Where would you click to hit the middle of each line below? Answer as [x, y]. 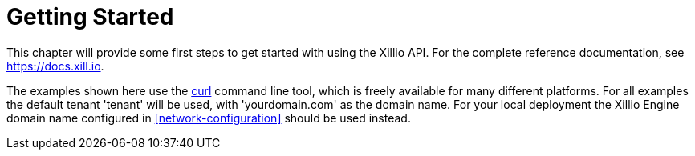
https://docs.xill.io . [55, 66]
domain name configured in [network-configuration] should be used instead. [209, 118]
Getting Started [90, 17]
